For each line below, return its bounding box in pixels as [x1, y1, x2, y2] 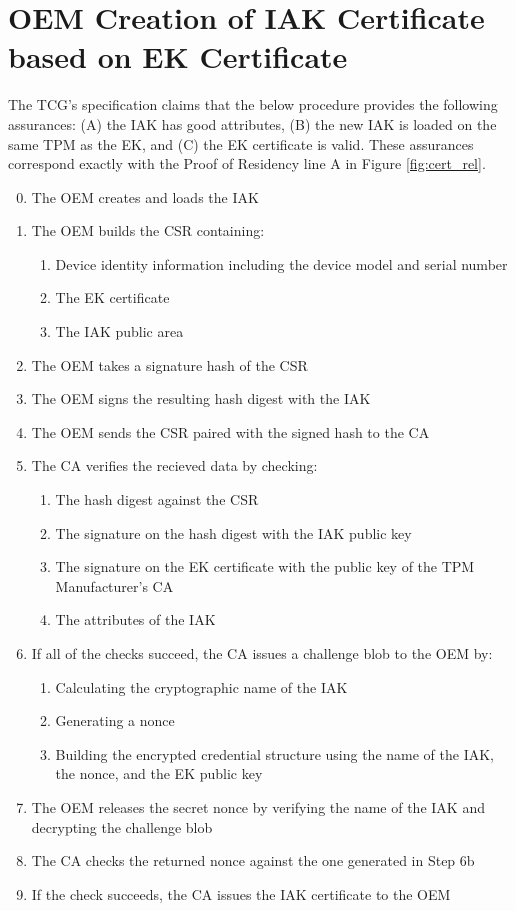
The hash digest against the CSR [55, 489, 259, 510]
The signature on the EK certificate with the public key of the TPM [55, 556, 475, 577]
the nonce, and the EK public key [55, 763, 263, 784]
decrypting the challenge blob [31, 816, 213, 837]
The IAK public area [55, 321, 184, 342]
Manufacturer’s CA [55, 575, 174, 596]
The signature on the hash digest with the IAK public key [55, 522, 412, 543]
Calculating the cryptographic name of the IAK [55, 676, 348, 697]
